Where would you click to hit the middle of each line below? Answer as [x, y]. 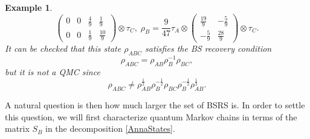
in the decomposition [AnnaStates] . [110, 128]
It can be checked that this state [63, 48]
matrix [17, 128]
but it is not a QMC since [53, 72]
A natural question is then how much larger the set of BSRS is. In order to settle [155, 105]
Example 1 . [29, 7]
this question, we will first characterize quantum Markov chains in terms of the [151, 116]
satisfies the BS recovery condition [208, 48]
